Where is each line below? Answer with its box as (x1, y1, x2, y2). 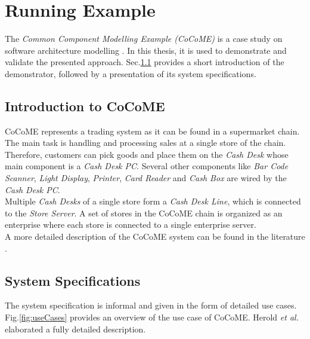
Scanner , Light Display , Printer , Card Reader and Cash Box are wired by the (5, 172, 287, 184)
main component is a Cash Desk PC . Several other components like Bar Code (5, 160, 289, 172)
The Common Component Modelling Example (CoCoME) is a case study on (5, 32, 283, 45)
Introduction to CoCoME (5, 96, 165, 115)
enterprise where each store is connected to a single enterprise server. (5, 218, 256, 231)
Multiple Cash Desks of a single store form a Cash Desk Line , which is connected (5, 195, 301, 207)
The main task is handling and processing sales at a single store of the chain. (5, 136, 286, 149)
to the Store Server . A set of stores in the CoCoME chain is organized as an (5, 206, 283, 219)
